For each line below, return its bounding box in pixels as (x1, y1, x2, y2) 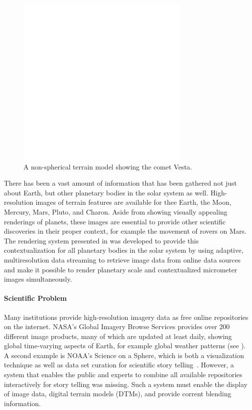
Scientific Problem (4, 293, 67, 303)
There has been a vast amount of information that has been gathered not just (4, 178, 237, 188)
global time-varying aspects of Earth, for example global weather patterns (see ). (4, 340, 246, 351)
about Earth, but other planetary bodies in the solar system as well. (4, 187, 208, 197)
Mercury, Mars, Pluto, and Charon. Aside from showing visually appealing (4, 206, 228, 217)
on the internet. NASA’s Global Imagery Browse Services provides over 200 (4, 321, 230, 332)
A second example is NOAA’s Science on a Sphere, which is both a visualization (4, 350, 244, 360)
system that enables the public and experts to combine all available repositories (4, 369, 243, 380)
